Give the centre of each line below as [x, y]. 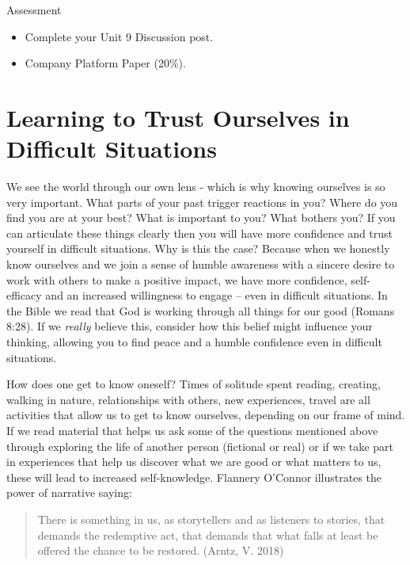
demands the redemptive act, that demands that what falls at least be [208, 534]
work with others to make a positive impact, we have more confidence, [177, 279]
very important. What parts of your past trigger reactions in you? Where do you [202, 202]
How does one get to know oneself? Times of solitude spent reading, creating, [194, 384]
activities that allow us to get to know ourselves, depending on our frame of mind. [206, 415]
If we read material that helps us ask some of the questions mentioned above [192, 430]
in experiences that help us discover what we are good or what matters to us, [194, 462]
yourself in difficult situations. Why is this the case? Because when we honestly [198, 248]
